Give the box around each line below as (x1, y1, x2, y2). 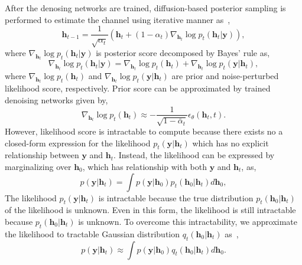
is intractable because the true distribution (98, 191, 254, 204)
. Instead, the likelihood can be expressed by (113, 149, 275, 161)
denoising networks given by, (5, 93, 108, 106)
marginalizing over (5, 160, 72, 172)
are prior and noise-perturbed (171, 69, 279, 81)
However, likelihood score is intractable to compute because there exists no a (5, 125, 283, 137)
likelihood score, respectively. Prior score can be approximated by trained (5, 82, 271, 94)
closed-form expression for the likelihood (5, 136, 151, 149)
